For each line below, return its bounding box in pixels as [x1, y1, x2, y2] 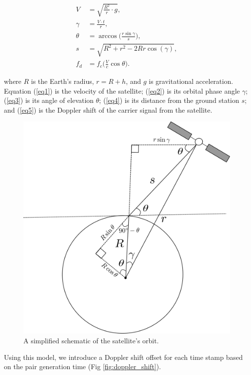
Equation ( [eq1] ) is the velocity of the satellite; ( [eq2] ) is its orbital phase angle [4, 85, 240, 96]
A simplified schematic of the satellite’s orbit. [23, 336, 159, 346]
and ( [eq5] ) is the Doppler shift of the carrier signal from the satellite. [4, 104, 212, 115]
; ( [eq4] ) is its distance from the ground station [99, 95, 239, 105]
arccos [98, 33, 117, 40]
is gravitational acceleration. [149, 76, 233, 86]
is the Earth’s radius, [31, 76, 94, 86]
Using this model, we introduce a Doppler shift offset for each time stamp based [4, 352, 243, 362]
